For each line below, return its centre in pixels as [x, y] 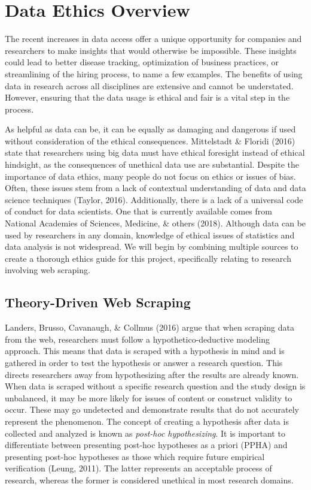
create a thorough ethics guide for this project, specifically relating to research [148, 258]
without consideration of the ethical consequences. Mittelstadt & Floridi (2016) [150, 140]
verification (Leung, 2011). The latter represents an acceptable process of [138, 468]
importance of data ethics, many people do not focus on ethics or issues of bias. [150, 176]
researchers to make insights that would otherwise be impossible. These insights [151, 50]
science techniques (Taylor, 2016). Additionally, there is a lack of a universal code [154, 199]
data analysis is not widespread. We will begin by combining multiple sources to [152, 246]
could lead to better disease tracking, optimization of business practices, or [142, 62]
